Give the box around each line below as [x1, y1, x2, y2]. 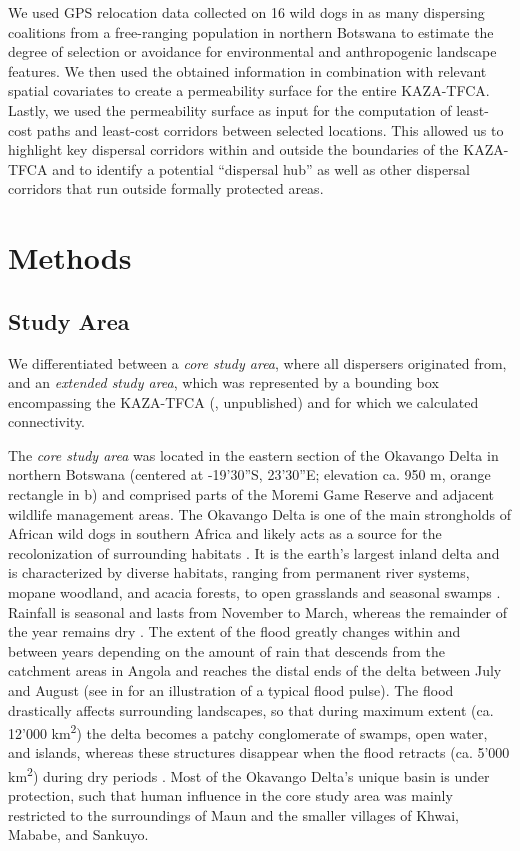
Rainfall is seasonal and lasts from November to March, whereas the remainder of [8, 601, 508, 622]
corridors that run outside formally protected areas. [8, 178, 324, 199]
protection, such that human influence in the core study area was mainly [8, 785, 453, 806]
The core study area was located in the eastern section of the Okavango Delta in [8, 444, 499, 465]
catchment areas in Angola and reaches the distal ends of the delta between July [8, 660, 502, 681]
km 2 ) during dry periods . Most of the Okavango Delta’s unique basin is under [8, 763, 490, 786]
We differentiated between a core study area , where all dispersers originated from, [8, 352, 507, 373]
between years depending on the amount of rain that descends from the [8, 640, 446, 661]
